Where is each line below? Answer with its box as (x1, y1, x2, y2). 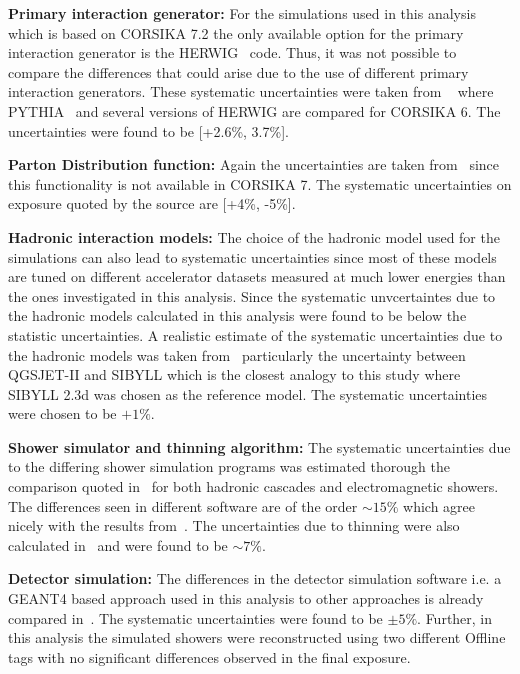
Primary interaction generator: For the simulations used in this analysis (8, 3, 476, 23)
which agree (403, 495, 476, 516)
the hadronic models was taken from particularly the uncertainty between (8, 344, 466, 365)
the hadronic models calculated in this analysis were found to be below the (8, 305, 467, 326)
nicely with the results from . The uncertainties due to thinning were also (8, 515, 460, 536)
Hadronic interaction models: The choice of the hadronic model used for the (8, 226, 500, 247)
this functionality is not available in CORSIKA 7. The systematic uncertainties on (8, 173, 512, 194)
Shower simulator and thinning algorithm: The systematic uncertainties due (8, 436, 511, 457)
